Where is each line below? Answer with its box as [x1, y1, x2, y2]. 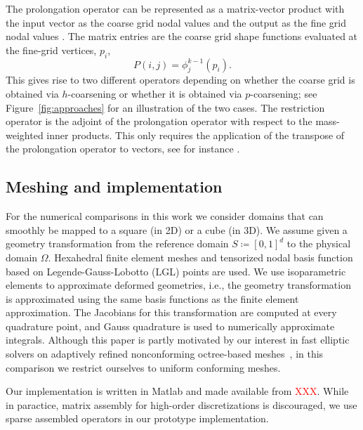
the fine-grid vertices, [6, 42, 97, 57]
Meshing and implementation [6, 176, 223, 197]
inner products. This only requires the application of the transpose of [46, 127, 345, 142]
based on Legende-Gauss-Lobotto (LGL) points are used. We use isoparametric [6, 263, 346, 278]
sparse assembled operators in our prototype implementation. [6, 411, 269, 426]
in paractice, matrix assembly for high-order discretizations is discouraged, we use [6, 397, 357, 412]
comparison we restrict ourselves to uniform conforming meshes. [6, 360, 281, 374]
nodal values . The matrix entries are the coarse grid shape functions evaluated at [6, 29, 358, 44]
